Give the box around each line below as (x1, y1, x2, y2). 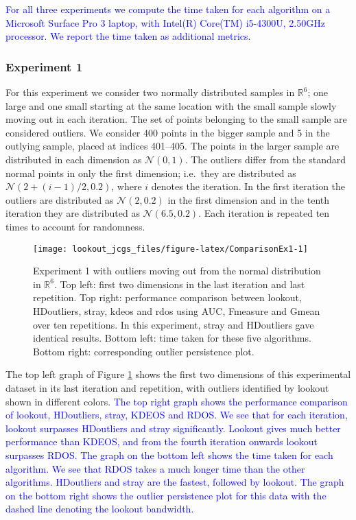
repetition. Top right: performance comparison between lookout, (33, 290, 302, 305)
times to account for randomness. (5, 219, 145, 233)
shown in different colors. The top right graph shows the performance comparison (5, 394, 348, 408)
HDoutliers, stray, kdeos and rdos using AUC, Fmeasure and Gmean (33, 303, 320, 318)
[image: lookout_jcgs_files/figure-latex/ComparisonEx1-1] (33, 244, 308, 254)
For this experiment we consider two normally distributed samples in (5, 85, 295, 99)
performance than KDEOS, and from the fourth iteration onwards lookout (5, 434, 318, 449)
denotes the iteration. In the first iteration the (151, 179, 346, 193)
